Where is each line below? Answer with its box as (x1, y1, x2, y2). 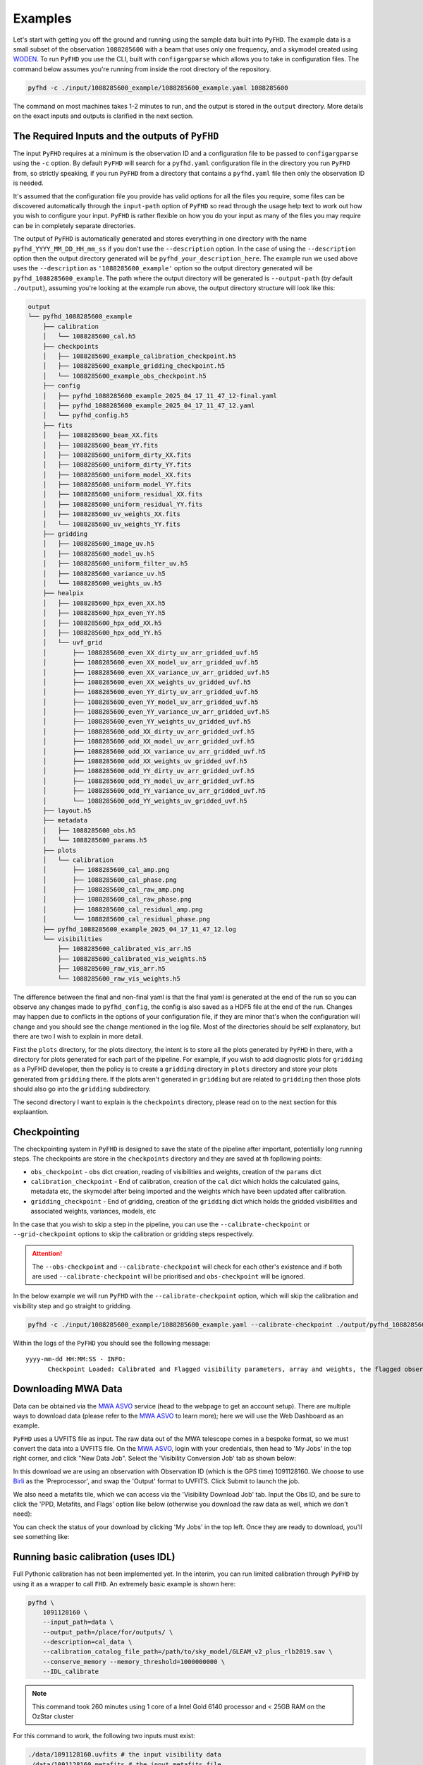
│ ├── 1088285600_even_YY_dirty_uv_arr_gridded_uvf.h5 (42, 688, 259, 696)
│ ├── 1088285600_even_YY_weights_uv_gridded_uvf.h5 (42, 717, 252, 726)
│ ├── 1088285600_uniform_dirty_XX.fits (42, 450, 192, 459)
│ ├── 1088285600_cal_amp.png (42, 866, 169, 874)
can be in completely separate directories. (13, 221, 136, 229)
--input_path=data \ (42, 1618, 114, 1627)
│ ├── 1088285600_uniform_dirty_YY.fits (42, 461, 192, 469)
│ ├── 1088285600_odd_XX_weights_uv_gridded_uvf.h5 (42, 758, 247, 765)
